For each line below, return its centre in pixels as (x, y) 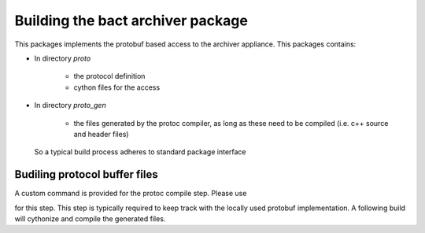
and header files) (101, 134)
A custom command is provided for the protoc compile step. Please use (131, 194)
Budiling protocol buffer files (86, 174)
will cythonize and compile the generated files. (90, 218)
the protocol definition (109, 76)
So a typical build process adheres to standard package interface (140, 152)
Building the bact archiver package (131, 20)
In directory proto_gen (70, 105)
